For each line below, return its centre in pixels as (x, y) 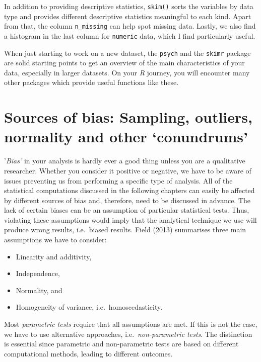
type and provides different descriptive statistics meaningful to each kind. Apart (128, 16)
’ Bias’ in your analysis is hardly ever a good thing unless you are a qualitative (125, 161)
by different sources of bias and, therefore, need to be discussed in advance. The (127, 200)
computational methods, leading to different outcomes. (88, 353)
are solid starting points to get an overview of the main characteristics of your (124, 63)
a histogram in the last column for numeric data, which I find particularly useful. (130, 35)
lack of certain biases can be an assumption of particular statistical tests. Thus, (127, 210)
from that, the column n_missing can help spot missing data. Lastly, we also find (130, 26)
